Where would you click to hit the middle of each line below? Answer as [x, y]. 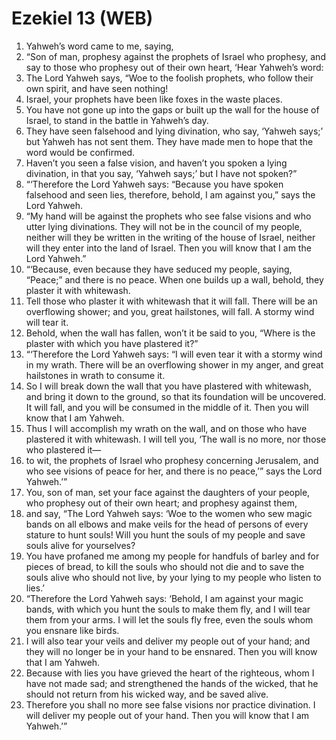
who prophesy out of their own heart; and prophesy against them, [161, 503]
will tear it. [47, 322]
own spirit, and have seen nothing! [97, 88]
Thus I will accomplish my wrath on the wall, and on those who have [166, 428]
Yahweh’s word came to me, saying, [99, 46]
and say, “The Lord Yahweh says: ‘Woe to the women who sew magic [169, 513]
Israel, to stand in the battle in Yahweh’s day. [117, 120]
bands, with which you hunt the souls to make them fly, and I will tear [168, 609]
